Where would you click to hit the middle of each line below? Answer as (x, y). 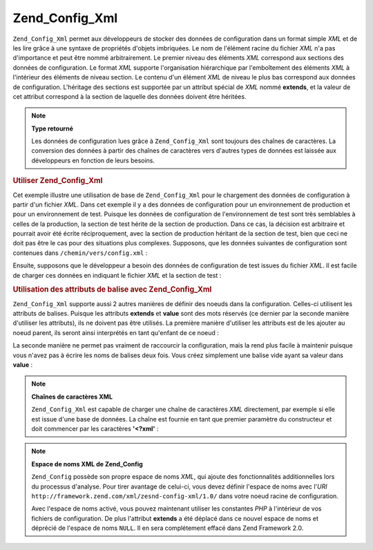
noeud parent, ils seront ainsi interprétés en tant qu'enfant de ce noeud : (116, 332)
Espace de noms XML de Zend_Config (87, 464)
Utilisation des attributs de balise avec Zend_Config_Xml (112, 290)
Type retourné (52, 129)
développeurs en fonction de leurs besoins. (93, 160)
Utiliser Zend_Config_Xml (58, 181)
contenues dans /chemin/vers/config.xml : (80, 253)
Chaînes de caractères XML (72, 397)
